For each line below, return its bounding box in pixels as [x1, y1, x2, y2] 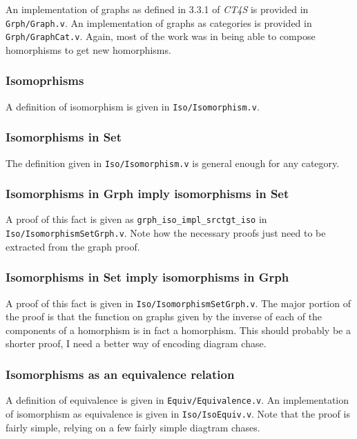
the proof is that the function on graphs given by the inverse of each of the [6, 309, 322, 324]
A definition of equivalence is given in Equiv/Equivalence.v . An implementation [6, 393, 349, 407]
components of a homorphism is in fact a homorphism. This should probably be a [6, 322, 351, 337]
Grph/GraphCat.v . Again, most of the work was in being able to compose [6, 29, 316, 43]
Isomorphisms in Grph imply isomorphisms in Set [6, 185, 289, 202]
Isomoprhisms [6, 72, 84, 89]
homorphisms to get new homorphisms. [6, 42, 171, 57]
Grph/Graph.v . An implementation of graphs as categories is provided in [6, 15, 312, 30]
